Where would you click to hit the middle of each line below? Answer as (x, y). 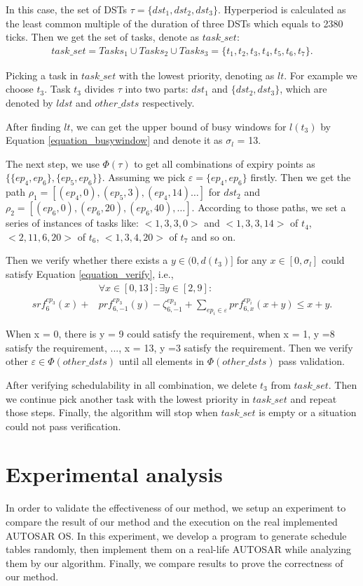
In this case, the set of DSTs (67, 9)
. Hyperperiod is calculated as (282, 9)
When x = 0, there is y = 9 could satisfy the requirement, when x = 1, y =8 (170, 334)
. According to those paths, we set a (269, 207)
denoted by (29, 102)
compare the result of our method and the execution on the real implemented (172, 521)
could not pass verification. (63, 426)
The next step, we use (53, 163)
